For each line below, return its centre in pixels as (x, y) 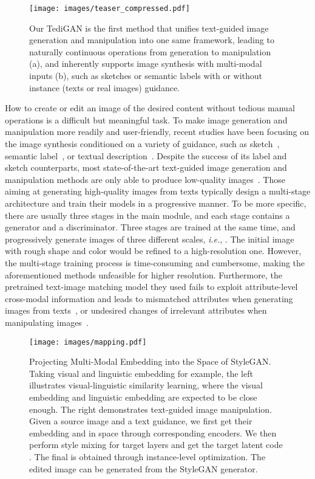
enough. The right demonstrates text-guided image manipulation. (151, 409)
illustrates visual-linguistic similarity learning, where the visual (146, 385)
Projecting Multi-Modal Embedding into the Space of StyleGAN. (150, 361)
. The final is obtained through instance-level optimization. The (147, 456)
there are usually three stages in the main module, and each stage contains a (147, 215)
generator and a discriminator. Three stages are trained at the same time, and (150, 227)
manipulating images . (47, 322)
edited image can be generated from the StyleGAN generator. (144, 468)
